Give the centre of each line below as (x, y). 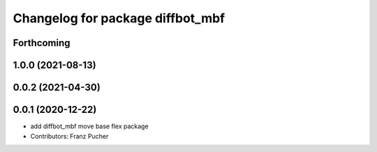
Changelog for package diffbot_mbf (119, 18)
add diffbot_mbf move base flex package (90, 126)
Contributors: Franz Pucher (69, 136)
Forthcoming (42, 43)
